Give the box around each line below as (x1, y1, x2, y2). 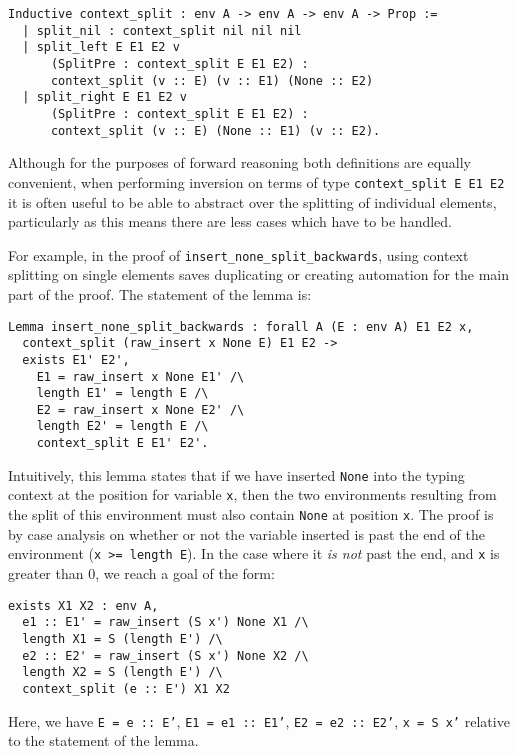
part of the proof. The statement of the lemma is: (8, 283, 312, 304)
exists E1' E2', (22, 352, 130, 367)
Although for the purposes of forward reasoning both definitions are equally (8, 152, 472, 173)
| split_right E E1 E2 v (22, 90, 187, 105)
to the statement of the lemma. (8, 730, 199, 751)
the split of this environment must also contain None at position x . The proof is (8, 504, 494, 525)
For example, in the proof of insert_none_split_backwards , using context (8, 244, 469, 265)
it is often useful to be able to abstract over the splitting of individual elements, (8, 191, 497, 212)
